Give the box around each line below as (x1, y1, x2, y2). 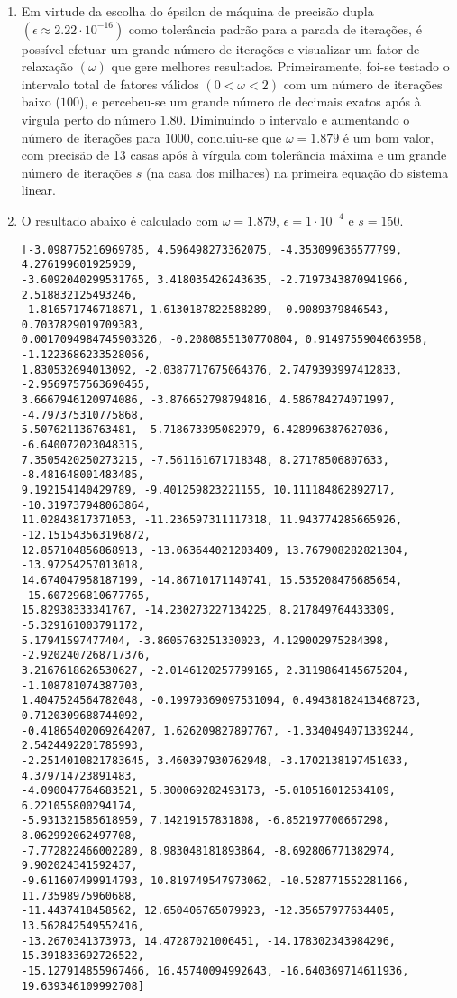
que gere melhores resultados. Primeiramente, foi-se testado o (111, 57, 450, 76)
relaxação (21, 57, 74, 76)
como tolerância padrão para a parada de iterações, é (128, 19, 422, 38)
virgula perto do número (21, 109, 156, 128)
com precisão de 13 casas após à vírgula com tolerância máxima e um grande (21, 145, 447, 164)
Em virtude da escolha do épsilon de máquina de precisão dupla (21, 2, 374, 20)
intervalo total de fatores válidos (21, 74, 199, 93)
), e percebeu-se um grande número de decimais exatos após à (78, 92, 421, 111)
